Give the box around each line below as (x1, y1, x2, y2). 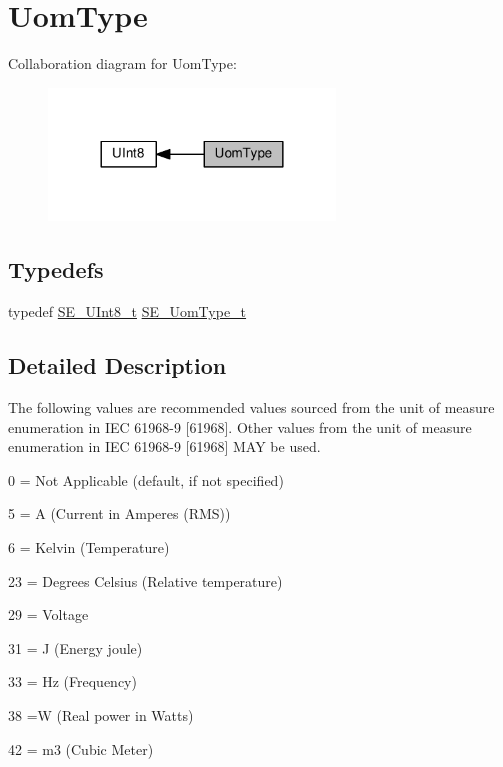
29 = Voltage (8, 604, 89, 625)
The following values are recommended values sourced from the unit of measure (8, 397, 495, 418)
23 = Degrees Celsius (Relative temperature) (8, 570, 283, 591)
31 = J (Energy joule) (8, 637, 143, 658)
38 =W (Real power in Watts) (8, 705, 194, 725)
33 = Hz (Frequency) (8, 671, 137, 692)
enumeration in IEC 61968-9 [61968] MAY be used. (8, 436, 321, 457)
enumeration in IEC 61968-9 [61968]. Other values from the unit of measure (8, 416, 472, 437)
